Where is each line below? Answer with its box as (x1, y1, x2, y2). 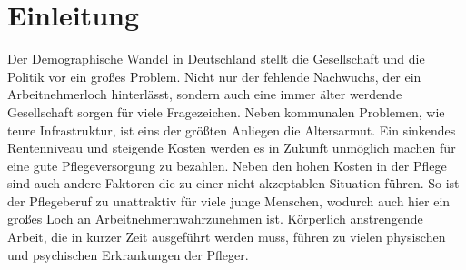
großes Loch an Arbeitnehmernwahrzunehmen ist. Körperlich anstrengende (7, 209, 423, 228)
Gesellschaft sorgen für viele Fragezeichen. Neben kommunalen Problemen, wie (7, 102, 445, 121)
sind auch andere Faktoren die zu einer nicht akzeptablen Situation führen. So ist (7, 174, 460, 193)
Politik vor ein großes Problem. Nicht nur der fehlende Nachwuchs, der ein (7, 66, 421, 85)
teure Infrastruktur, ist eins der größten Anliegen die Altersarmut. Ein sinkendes (7, 120, 456, 139)
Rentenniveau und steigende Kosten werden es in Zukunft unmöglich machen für (7, 138, 456, 157)
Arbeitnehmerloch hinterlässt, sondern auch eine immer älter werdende (7, 85, 402, 104)
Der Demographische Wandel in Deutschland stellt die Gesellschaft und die (7, 49, 425, 68)
